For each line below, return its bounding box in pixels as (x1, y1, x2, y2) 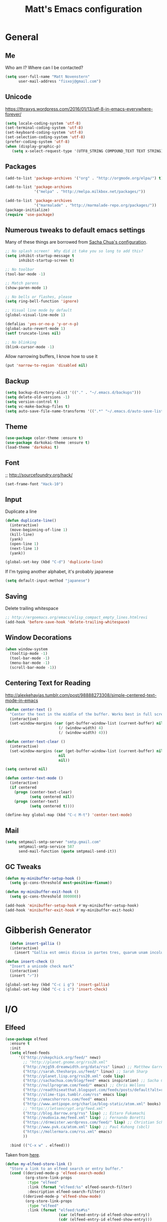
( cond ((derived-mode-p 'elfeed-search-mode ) (9, 1171, 106, 1176)
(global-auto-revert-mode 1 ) (5, 326, 66, 331)
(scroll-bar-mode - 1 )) (9, 665, 57, 670)
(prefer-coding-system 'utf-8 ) (5, 140, 70, 145)
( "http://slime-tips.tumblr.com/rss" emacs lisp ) (23, 1092, 128, 1097)
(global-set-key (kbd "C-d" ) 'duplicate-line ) (5, 560, 103, 565)
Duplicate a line (5, 508, 37, 514)
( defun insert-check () (5, 959, 55, 964)
